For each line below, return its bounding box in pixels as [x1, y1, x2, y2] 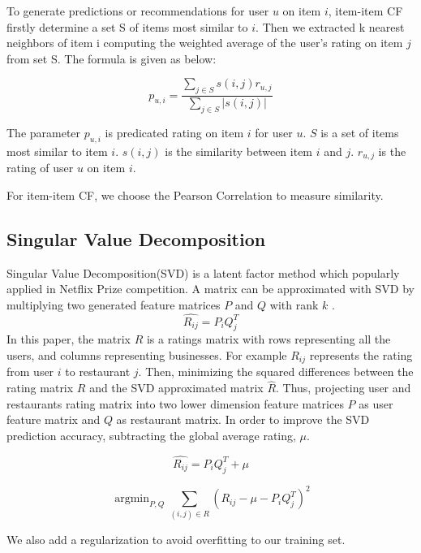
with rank [269, 296, 319, 313]
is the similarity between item [165, 142, 313, 159]
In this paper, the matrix [6, 331, 131, 348]
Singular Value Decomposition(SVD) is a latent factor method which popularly [6, 264, 400, 281]
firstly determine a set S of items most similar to [6, 18, 248, 35]
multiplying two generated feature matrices [6, 296, 221, 313]
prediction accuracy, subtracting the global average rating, [6, 427, 296, 444]
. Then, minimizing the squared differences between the [138, 363, 414, 380]
